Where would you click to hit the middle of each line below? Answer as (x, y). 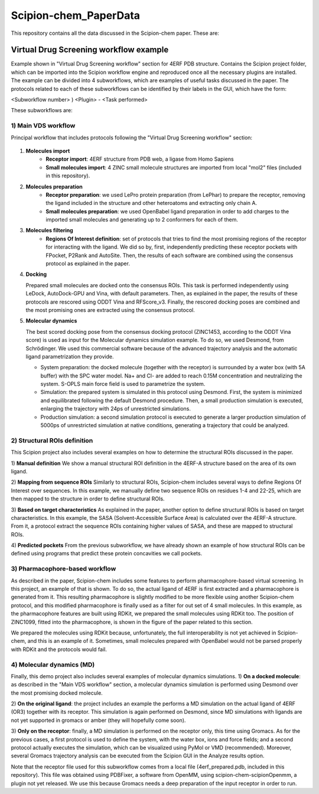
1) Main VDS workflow (43, 126)
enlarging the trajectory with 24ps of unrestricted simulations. (116, 409)
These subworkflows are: (42, 110)
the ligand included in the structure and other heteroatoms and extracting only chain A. (152, 203)
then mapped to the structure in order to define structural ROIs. (88, 499)
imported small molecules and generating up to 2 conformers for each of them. (142, 220)
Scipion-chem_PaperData (76, 15)
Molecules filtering (49, 230)
